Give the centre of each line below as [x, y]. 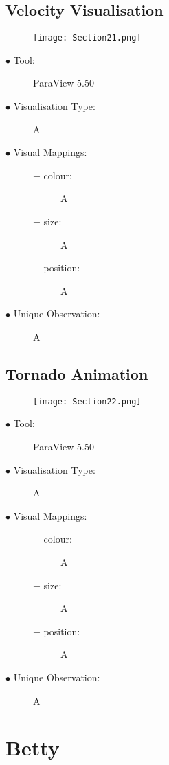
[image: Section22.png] [87, 401]
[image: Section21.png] [87, 38]
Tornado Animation [77, 373]
